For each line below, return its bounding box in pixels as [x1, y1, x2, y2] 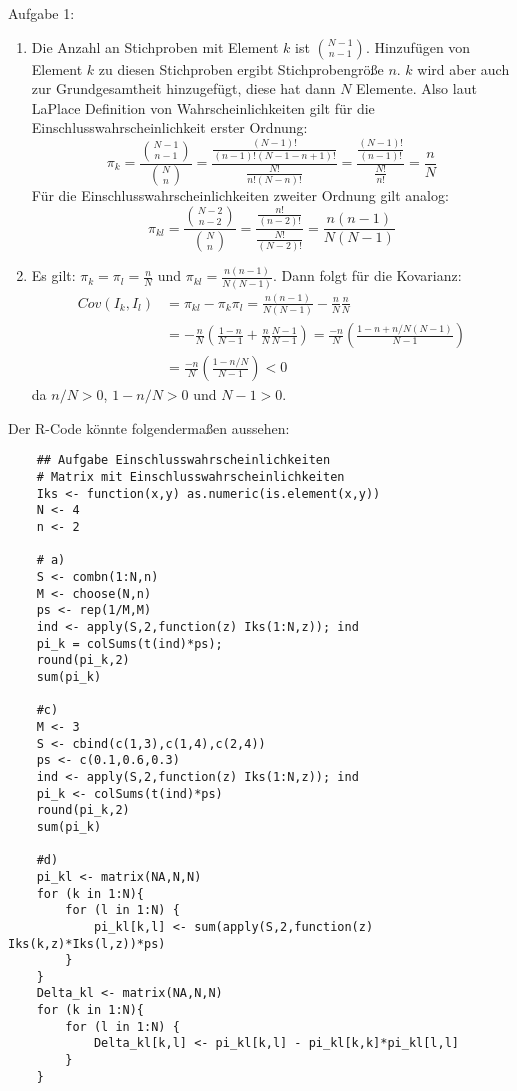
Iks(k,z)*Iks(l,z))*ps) [8, 936, 166, 951]
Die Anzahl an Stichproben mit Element [31, 36, 279, 57]
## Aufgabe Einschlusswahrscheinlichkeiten [36, 453, 331, 468]
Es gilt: [31, 265, 76, 286]
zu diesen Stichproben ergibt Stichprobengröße [98, 58, 384, 79]
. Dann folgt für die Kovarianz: [273, 265, 462, 286]
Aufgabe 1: [8, 3, 75, 23]
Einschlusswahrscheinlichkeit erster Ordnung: [31, 117, 308, 138]
